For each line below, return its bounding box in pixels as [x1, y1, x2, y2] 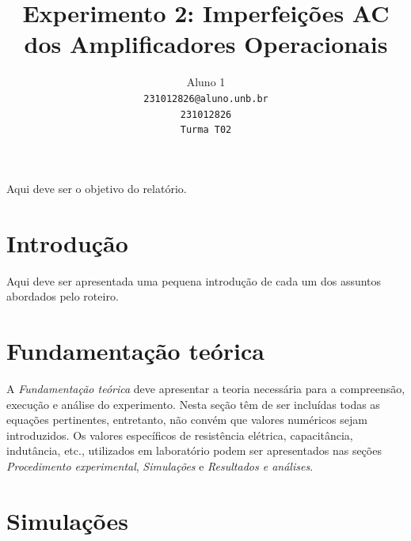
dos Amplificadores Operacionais [24, 28, 388, 60]
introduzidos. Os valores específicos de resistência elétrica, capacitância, [6, 426, 353, 443]
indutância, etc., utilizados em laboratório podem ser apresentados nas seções [6, 442, 382, 459]
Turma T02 [180, 124, 232, 136]
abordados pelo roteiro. [6, 288, 119, 305]
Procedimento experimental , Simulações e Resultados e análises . [6, 457, 314, 474]
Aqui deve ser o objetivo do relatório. [6, 180, 187, 196]
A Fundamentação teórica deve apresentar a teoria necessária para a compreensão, [6, 380, 405, 396]
